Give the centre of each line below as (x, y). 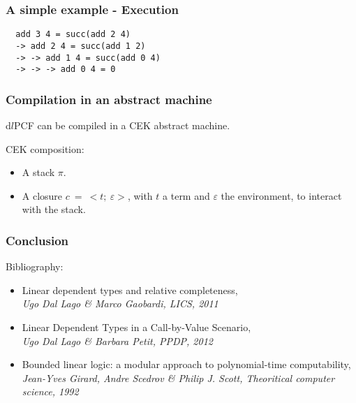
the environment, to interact (281, 195)
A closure (42, 195)
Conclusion (37, 240)
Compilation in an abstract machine (109, 99)
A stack (38, 172)
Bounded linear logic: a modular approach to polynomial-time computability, (186, 364)
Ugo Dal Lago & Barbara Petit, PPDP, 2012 (117, 340)
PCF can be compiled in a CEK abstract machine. (122, 125)
